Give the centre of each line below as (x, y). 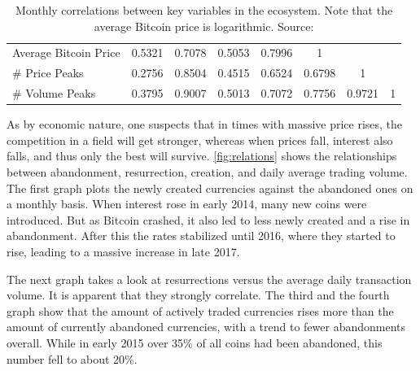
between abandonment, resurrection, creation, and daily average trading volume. (207, 172)
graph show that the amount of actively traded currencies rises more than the (200, 310)
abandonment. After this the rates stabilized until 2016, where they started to (201, 236)
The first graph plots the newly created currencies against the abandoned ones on (210, 188)
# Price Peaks (48, 73)
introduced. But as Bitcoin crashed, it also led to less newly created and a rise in (208, 219)
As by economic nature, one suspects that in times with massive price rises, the (205, 124)
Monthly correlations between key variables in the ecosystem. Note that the (204, 10)
